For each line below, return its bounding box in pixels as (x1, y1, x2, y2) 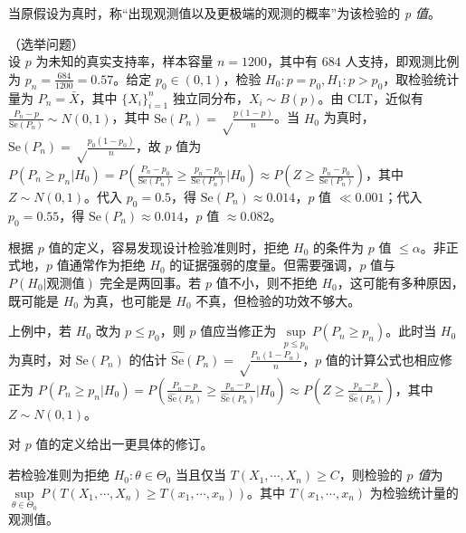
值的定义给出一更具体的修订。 (35, 434, 214, 453)
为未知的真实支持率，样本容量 (35, 52, 214, 71)
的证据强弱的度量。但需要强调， (169, 255, 360, 274)
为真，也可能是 (82, 290, 172, 309)
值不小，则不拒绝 (215, 272, 318, 291)
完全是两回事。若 (100, 272, 202, 291)
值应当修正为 (200, 321, 277, 340)
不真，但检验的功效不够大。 (195, 290, 361, 309)
